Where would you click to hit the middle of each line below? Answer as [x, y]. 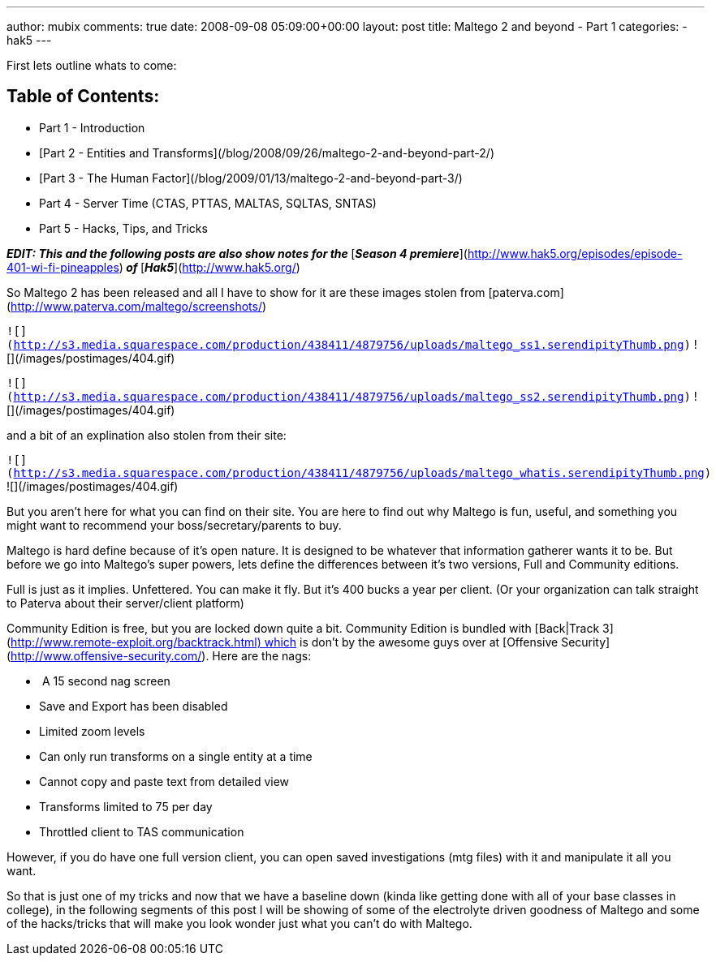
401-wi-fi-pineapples [63, 267]
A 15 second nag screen [106, 681]
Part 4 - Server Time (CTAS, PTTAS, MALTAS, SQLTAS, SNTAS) [208, 203]
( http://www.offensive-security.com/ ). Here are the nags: [159, 655]
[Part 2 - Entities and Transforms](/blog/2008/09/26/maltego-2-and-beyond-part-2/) [267, 152]
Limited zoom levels [92, 731]
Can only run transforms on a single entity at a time [176, 756]
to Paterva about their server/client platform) [125, 603]
